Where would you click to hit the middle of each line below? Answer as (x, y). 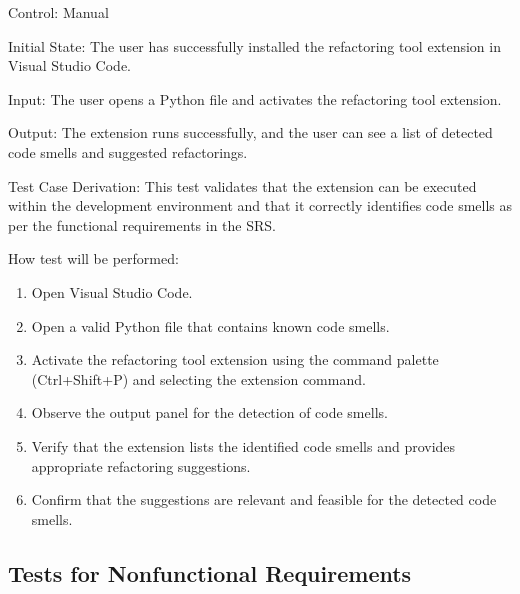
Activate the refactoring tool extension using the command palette (235, 359)
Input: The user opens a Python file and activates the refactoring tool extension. (255, 98)
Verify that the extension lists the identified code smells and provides (243, 445)
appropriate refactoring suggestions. (141, 465)
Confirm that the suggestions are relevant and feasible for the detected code (264, 499)
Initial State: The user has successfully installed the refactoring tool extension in (254, 45)
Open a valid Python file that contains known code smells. (210, 325)
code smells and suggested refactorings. (128, 151)
